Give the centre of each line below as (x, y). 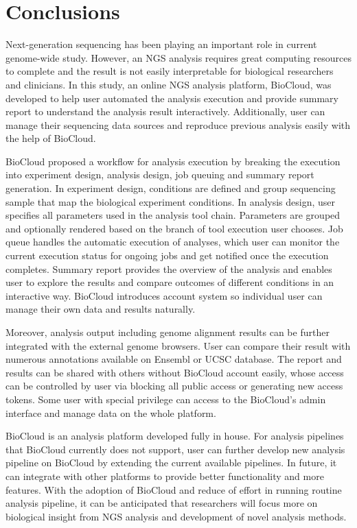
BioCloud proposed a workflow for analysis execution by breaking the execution (173, 161)
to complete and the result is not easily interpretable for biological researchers (170, 71)
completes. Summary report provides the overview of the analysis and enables (169, 268)
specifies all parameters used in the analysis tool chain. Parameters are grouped (173, 215)
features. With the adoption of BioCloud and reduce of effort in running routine (174, 489)
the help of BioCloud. (51, 138)
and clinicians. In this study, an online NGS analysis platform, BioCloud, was (169, 84)
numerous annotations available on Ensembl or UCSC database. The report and (174, 359)
